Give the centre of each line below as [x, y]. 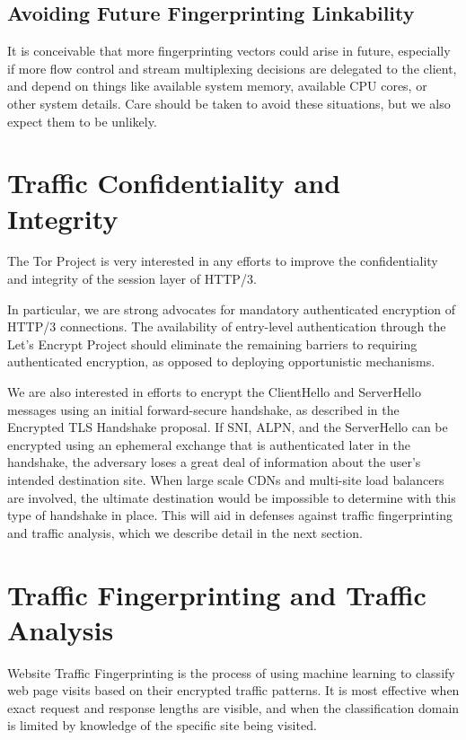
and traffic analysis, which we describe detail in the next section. [185, 532]
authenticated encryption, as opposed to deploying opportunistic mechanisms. [221, 361]
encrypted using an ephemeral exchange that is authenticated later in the [209, 444]
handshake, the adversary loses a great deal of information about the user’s [214, 462]
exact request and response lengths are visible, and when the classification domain [233, 707]
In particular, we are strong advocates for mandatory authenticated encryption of [232, 308]
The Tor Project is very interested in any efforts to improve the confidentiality [223, 261]
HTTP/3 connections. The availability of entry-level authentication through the [227, 326]
